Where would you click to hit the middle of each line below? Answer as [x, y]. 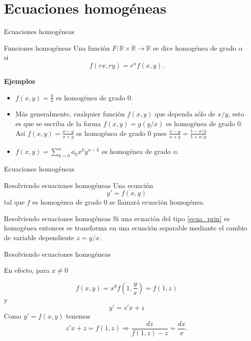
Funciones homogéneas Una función [57, 47]
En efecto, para [27, 270]
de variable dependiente [39, 237]
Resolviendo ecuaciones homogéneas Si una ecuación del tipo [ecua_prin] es [117, 218]
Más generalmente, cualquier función [70, 114]
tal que [14, 202]
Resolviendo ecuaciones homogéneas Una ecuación [79, 185]
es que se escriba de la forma [58, 123]
